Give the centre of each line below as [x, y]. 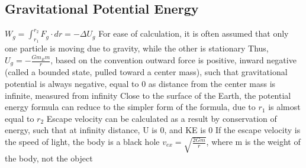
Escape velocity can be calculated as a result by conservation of [162, 118]
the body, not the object [49, 158]
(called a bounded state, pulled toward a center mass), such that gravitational [146, 72]
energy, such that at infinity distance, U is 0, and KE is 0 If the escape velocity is [153, 130]
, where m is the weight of [253, 142]
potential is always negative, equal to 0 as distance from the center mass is [140, 84]
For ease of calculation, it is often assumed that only [194, 33]
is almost [284, 107]
